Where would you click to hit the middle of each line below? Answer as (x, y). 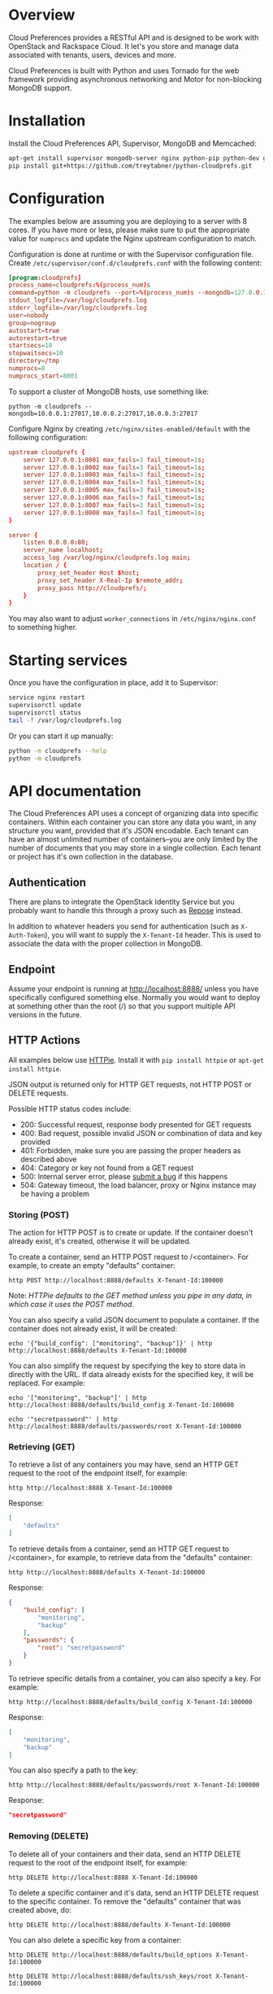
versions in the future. (45, 1015)
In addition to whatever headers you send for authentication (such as (124, 926)
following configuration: (48, 437)
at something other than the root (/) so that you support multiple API (122, 1006)
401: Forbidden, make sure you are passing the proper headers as (130, 1150)
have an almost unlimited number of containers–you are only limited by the (133, 839)
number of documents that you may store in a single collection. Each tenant (135, 848)
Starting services (68, 660)
